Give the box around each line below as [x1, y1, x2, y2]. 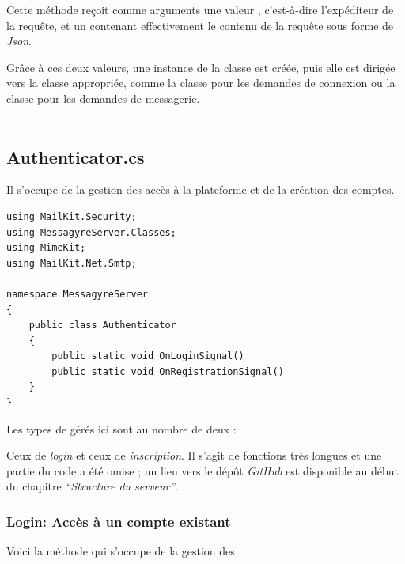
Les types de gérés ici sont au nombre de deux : [6, 420, 237, 437]
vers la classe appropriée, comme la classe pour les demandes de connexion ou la [6, 74, 396, 91]
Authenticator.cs [6, 144, 145, 168]
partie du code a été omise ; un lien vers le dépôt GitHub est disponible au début [6, 462, 399, 479]
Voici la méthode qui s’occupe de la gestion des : [6, 543, 242, 559]
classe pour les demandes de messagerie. [6, 89, 200, 106]
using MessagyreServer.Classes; [6, 226, 176, 238]
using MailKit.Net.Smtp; [6, 257, 137, 269]
